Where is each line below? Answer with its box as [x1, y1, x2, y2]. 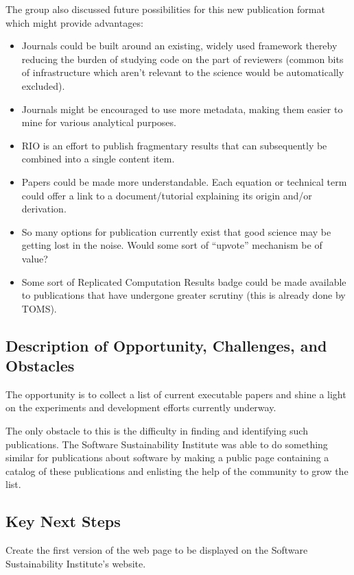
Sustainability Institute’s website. [5, 556, 146, 570]
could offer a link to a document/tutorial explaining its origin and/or [21, 188, 312, 202]
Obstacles [5, 355, 75, 376]
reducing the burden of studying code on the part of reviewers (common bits [21, 51, 344, 66]
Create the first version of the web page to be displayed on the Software [5, 543, 308, 557]
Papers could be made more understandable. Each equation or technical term [21, 174, 347, 188]
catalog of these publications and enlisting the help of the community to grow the [5, 463, 349, 478]
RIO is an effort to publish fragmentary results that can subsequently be [21, 138, 327, 152]
